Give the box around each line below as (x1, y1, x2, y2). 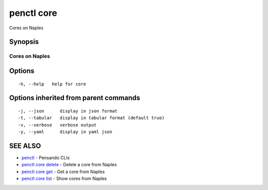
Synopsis (9, 38, 39, 46)
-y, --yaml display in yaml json (18, 129, 113, 135)
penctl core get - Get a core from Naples (21, 169, 105, 175)
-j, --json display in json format (18, 108, 118, 114)
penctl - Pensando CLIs (21, 155, 70, 161)
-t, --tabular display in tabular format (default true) (18, 115, 165, 121)
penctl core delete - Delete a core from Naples (21, 162, 117, 168)
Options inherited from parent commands (9, 94, 140, 102)
